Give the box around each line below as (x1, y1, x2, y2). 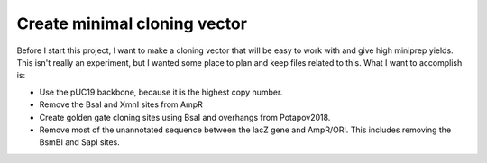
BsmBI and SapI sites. (39, 137, 121, 148)
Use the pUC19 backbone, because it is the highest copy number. (39, 86, 283, 97)
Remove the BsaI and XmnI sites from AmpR (39, 99, 203, 110)
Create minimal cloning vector (16, 14, 248, 33)
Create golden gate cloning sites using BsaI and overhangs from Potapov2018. (39, 112, 331, 122)
